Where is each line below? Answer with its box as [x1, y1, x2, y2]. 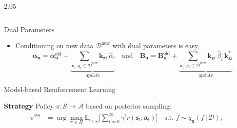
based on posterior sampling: [86, 100, 172, 110]
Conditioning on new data [15, 40, 94, 51]
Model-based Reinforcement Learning [4, 84, 116, 94]
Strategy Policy [4, 100, 54, 110]
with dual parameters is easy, [112, 40, 199, 51]
